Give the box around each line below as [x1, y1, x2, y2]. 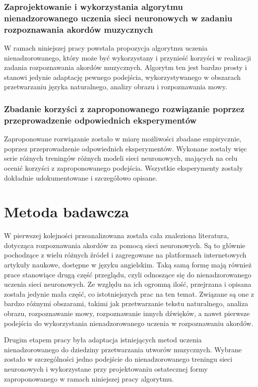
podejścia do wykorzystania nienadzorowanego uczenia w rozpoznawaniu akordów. [4, 318, 254, 328]
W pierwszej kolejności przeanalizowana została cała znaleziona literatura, [4, 230, 229, 241]
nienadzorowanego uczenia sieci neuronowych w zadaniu [4, 11, 233, 24]
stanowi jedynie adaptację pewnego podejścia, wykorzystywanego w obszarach [4, 71, 241, 82]
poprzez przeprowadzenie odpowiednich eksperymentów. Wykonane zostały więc [4, 143, 247, 153]
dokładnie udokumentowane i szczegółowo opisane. [4, 172, 158, 183]
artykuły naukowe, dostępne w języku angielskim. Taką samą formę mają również [4, 259, 252, 270]
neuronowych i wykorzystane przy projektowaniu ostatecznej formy [4, 363, 208, 374]
